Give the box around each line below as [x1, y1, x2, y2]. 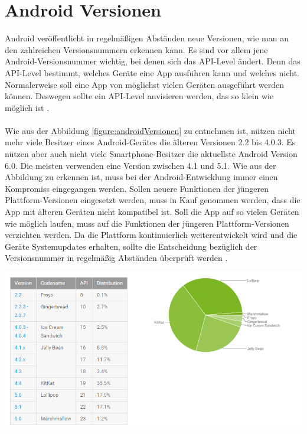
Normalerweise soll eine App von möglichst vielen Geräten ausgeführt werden [5, 78, 285, 90]
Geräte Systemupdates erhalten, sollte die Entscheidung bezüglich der [5, 240, 257, 252]
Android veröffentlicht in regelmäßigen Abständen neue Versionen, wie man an [5, 32, 289, 44]
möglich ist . [5, 101, 50, 113]
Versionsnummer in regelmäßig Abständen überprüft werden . [5, 252, 228, 264]
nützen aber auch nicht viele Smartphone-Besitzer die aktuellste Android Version [5, 148, 298, 160]
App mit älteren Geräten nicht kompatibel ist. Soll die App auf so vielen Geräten [5, 205, 299, 218]
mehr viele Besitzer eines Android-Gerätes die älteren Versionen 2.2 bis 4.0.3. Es [5, 136, 296, 148]
